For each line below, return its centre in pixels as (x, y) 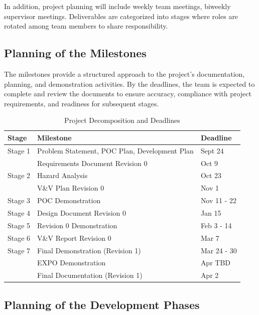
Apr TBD (216, 263)
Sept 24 (212, 150)
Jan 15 (211, 213)
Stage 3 (19, 200)
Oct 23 (211, 175)
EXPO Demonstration (72, 263)
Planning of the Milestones (75, 53)
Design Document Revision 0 (82, 213)
